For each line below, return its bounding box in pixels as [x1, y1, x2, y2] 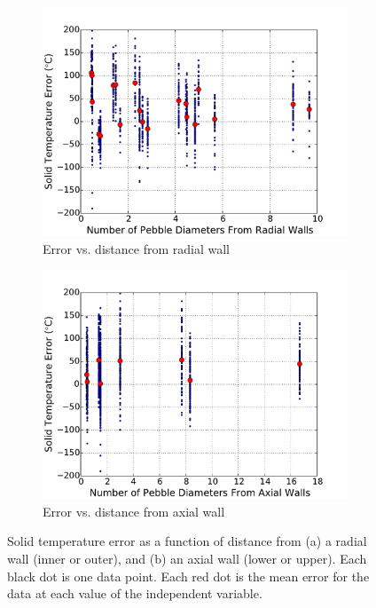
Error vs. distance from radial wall [43, 239, 230, 257]
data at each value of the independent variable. [7, 584, 262, 603]
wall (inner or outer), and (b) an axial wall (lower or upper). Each [7, 549, 367, 567]
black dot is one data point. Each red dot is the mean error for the [7, 566, 370, 585]
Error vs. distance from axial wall [43, 501, 225, 520]
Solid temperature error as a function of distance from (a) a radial [7, 532, 367, 550]
